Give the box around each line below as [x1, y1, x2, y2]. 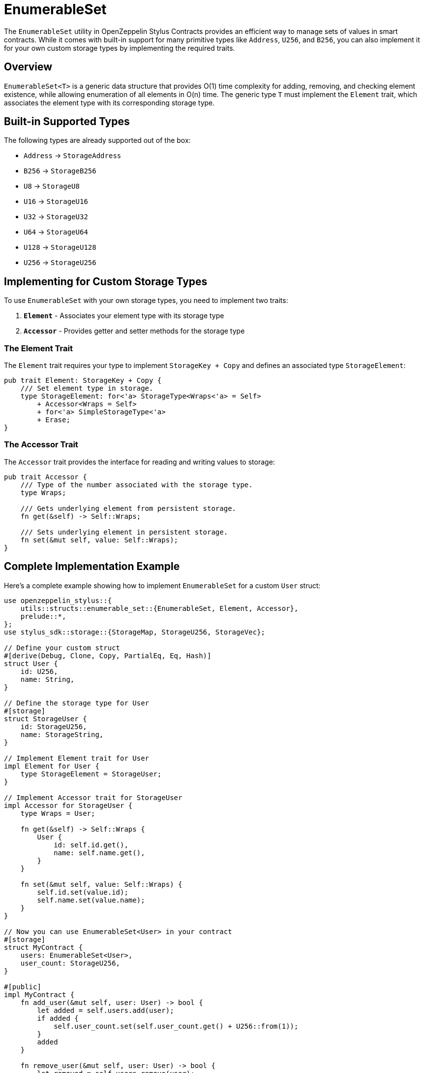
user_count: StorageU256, [20, 959, 121, 967]
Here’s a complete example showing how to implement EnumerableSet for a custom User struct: [4, 581, 321, 590]
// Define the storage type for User [4, 699, 150, 707]
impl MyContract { [4, 990, 75, 999]
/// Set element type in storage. [20, 384, 153, 393]
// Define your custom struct [4, 643, 121, 652]
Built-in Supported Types [4, 115, 130, 128]
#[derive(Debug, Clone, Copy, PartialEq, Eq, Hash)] [4, 651, 212, 660]
